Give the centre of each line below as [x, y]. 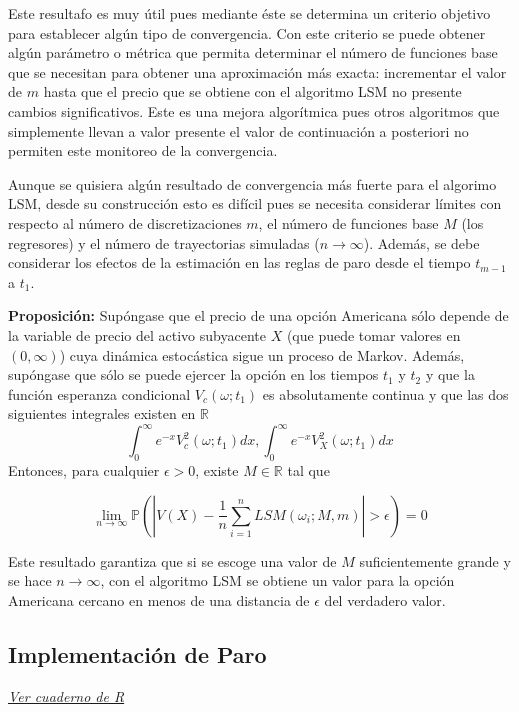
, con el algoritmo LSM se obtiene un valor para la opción [277, 580]
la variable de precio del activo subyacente [137, 334]
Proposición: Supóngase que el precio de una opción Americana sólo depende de [258, 315]
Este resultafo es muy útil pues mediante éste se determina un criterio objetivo [249, 13]
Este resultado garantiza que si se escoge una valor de [172, 560]
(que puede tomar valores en [373, 334]
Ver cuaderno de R [66, 695]
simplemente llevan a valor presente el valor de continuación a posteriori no [238, 130]
